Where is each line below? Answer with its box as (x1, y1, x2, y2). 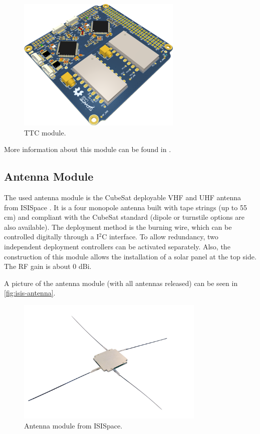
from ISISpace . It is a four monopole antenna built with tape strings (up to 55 (4, 202, 247, 212)
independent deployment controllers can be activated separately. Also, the (4, 241, 230, 251)
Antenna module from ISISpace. (24, 420, 123, 430)
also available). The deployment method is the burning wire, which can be (4, 221, 232, 232)
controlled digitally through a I (4, 231, 99, 242)
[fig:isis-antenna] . (4, 287, 56, 298)
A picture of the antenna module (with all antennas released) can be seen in (4, 277, 238, 288)
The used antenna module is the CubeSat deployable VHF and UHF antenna (4, 192, 241, 202)
